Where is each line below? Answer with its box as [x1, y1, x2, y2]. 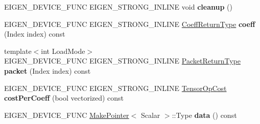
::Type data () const [172, 109, 237, 120]
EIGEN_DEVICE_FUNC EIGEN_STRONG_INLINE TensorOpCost [4, 82, 227, 93]
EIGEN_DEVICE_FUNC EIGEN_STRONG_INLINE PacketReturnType [4, 55, 241, 66]
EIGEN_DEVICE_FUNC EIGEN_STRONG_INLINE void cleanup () [4, 2, 232, 12]
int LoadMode [41, 45, 85, 56]
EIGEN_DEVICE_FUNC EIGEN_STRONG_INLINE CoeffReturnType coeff [4, 18, 255, 29]
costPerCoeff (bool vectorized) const [4, 92, 124, 103]
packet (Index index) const [4, 65, 91, 76]
